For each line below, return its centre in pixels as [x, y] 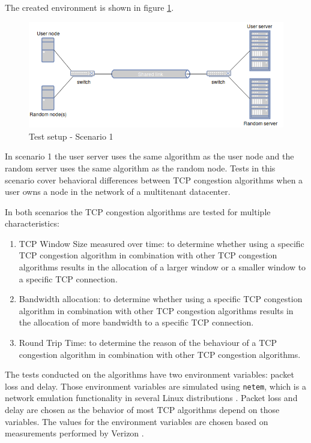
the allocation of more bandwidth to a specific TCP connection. [136, 322]
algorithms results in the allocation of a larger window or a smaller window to [162, 267]
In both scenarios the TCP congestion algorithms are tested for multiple [138, 211]
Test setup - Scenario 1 [71, 136]
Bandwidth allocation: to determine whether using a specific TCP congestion [161, 299]
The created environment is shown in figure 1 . [89, 7]
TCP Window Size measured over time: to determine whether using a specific [162, 243]
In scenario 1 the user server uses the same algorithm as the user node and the [149, 156]
